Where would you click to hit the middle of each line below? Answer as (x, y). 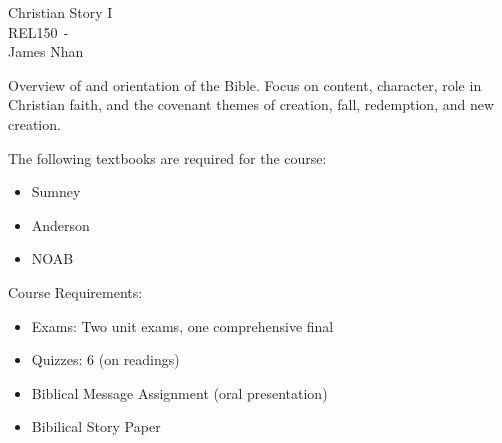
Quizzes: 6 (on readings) (105, 359)
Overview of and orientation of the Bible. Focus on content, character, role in (245, 84)
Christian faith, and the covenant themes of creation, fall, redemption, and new (251, 104)
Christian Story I (60, 12)
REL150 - (39, 31)
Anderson (60, 224)
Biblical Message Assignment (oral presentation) (179, 392)
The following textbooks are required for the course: (167, 157)
